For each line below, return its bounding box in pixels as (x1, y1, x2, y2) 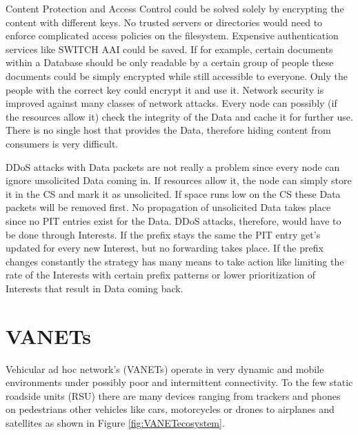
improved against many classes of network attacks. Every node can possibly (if (6, 96, 337, 110)
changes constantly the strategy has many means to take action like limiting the (6, 254, 344, 268)
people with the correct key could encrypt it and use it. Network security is (6, 82, 324, 97)
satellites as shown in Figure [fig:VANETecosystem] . (6, 415, 225, 429)
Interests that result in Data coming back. (6, 281, 183, 295)
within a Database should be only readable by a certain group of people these (6, 55, 334, 70)
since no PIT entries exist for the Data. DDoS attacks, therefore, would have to (6, 213, 341, 227)
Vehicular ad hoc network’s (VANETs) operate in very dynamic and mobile (6, 361, 324, 376)
